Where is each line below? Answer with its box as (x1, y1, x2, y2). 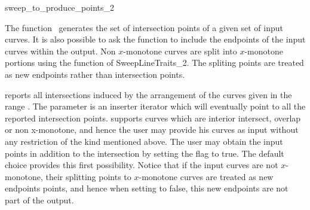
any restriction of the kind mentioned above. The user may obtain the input (5, 135, 283, 147)
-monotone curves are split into (123, 44, 237, 57)
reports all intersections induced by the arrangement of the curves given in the (5, 88, 292, 101)
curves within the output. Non (5, 44, 116, 57)
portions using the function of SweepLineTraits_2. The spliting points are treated (5, 56, 304, 69)
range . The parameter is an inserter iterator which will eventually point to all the (5, 100, 306, 112)
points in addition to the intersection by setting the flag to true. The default (5, 147, 284, 159)
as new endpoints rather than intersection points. (5, 68, 185, 80)
